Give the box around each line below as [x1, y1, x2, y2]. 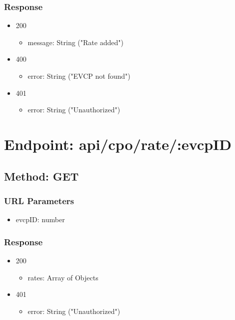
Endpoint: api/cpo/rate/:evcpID [4, 133, 232, 154]
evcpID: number [15, 214, 65, 225]
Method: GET [4, 168, 79, 184]
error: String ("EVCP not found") [27, 71, 130, 81]
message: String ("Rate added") [27, 37, 123, 47]
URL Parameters [4, 194, 74, 207]
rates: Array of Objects [27, 272, 98, 282]
